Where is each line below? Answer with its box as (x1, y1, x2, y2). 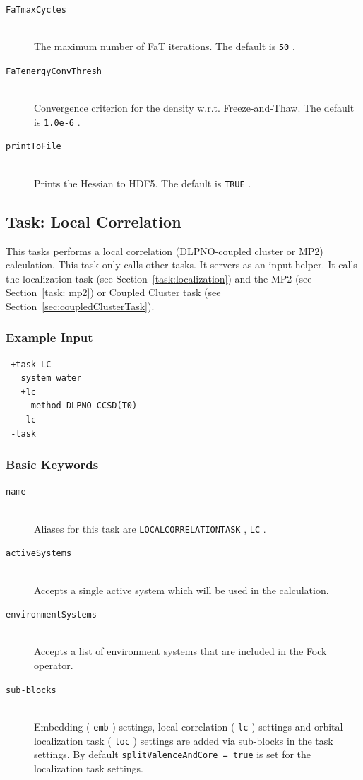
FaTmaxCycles (6, 5, 66, 15)
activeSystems (6, 548, 72, 559)
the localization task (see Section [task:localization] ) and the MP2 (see (6, 271, 312, 285)
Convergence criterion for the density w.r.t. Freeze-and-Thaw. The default (34, 100, 355, 115)
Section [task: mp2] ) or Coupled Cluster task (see (6, 285, 221, 300)
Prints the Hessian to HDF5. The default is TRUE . (34, 175, 251, 190)
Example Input (6, 329, 93, 346)
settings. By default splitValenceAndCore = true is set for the (34, 747, 311, 762)
